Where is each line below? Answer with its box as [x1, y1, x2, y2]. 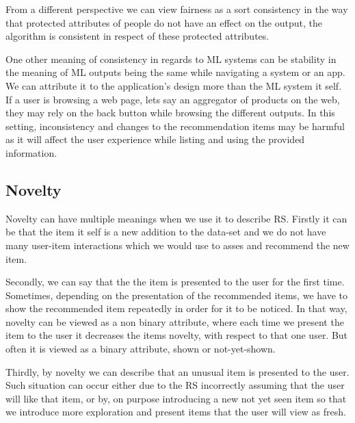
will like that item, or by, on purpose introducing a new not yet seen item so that [5, 391, 347, 405]
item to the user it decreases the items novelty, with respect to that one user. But [5, 328, 348, 342]
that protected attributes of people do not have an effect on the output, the [5, 15, 322, 29]
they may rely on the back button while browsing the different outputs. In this [5, 105, 335, 120]
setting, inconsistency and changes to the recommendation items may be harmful [5, 118, 345, 133]
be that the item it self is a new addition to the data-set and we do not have [5, 225, 326, 239]
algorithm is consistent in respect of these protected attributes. [5, 29, 269, 43]
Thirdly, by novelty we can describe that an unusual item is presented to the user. [5, 364, 350, 379]
